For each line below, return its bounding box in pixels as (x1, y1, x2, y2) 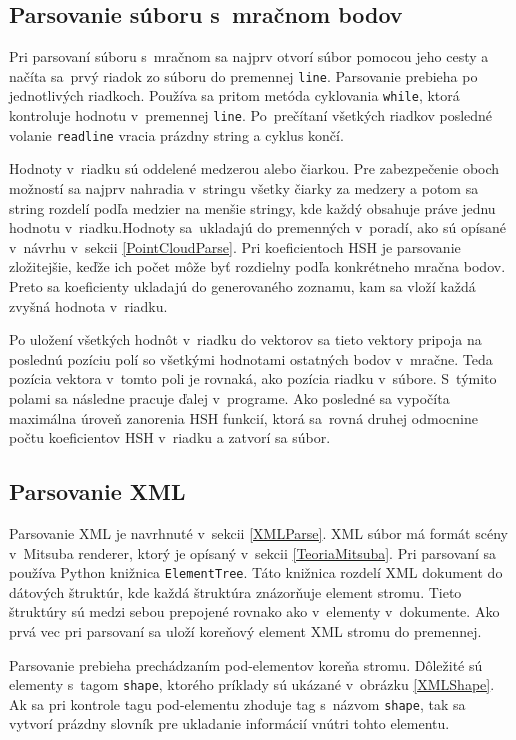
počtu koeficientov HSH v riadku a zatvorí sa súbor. (9, 427, 331, 448)
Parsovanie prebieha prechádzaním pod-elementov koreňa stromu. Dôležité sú (9, 654, 483, 675)
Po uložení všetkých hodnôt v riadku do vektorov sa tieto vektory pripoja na (9, 329, 482, 350)
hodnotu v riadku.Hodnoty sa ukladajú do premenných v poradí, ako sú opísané (9, 217, 507, 238)
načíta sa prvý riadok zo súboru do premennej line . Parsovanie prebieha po (9, 65, 478, 86)
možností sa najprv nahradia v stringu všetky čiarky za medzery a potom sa (9, 178, 479, 199)
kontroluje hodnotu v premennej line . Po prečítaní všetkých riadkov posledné (9, 105, 493, 126)
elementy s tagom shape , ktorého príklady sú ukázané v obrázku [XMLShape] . (9, 674, 495, 695)
